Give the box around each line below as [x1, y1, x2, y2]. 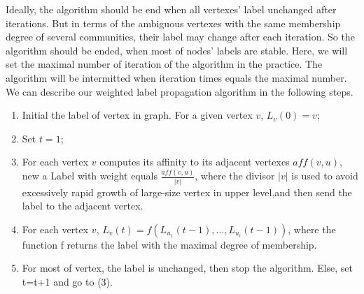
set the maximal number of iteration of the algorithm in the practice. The [6, 57, 323, 71]
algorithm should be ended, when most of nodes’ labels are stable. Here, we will [6, 43, 348, 57]
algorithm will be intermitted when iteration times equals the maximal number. [6, 70, 347, 84]
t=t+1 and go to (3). [22, 274, 113, 288]
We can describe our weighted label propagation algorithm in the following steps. [6, 84, 353, 98]
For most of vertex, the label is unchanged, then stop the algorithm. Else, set [22, 260, 353, 275]
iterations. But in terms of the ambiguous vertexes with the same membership [6, 15, 341, 30]
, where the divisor [195, 168, 275, 183]
